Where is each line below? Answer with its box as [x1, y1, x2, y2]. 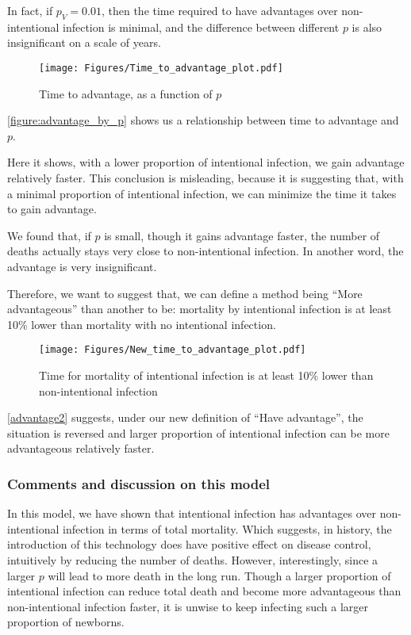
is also [351, 18, 382, 35]
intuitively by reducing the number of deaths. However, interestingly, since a [7, 551, 378, 568]
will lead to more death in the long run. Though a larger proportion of [48, 567, 391, 583]
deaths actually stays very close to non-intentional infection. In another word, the [7, 243, 404, 259]
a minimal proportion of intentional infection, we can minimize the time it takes [7, 185, 397, 201]
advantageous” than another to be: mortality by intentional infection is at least [7, 300, 392, 317]
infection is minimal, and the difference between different [63, 18, 340, 35]
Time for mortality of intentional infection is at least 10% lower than [39, 367, 374, 384]
